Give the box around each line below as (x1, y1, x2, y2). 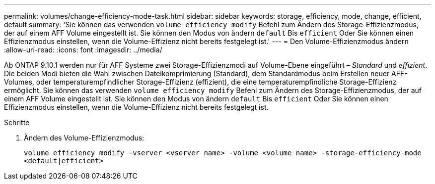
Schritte (4, 118, 30, 127)
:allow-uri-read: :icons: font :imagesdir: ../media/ (4, 46, 162, 54)
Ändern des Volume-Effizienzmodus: (24, 134, 145, 142)
